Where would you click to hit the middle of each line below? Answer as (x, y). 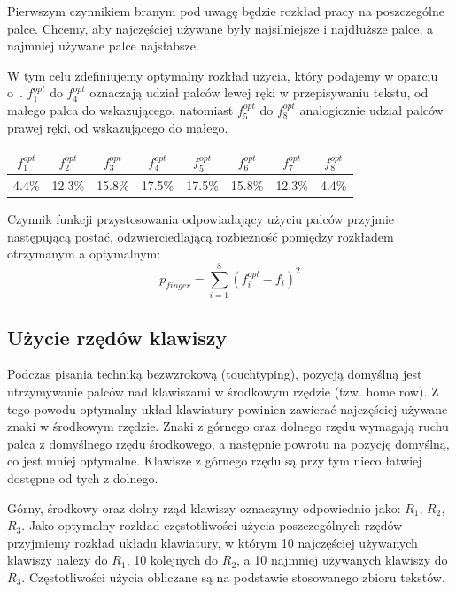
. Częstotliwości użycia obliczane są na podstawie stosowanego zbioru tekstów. (233, 577)
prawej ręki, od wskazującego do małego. (118, 128)
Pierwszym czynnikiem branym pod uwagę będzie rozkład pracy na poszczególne (226, 11)
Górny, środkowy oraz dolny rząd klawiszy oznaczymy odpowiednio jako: (204, 507)
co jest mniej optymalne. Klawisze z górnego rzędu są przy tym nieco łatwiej (215, 461)
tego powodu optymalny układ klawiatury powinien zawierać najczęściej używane (228, 408)
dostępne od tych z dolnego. (83, 477)
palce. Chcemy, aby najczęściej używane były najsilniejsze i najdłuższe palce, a (220, 28)
